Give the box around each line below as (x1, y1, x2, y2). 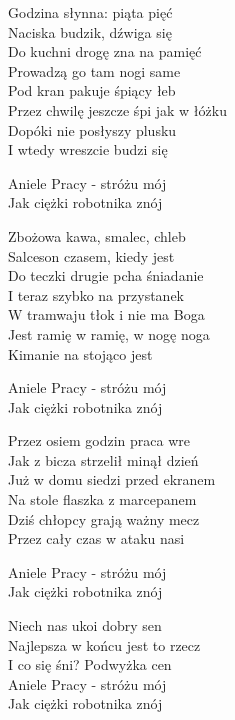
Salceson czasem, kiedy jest (8, 245, 175, 266)
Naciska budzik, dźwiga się (8, 21, 172, 42)
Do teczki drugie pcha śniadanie (8, 265, 204, 286)
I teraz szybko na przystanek (8, 284, 184, 305)
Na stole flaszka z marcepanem (8, 489, 197, 510)
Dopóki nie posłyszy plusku (8, 119, 177, 140)
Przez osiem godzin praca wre (8, 430, 190, 451)
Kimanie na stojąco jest (8, 343, 153, 364)
